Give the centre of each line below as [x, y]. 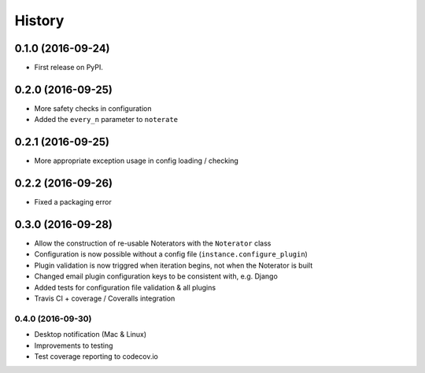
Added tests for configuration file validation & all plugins [125, 287]
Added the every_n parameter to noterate [106, 120]
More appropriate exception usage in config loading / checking [137, 161]
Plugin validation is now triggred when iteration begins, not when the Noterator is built [174, 265]
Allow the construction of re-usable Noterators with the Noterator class [153, 243]
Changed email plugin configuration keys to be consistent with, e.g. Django [156, 276]
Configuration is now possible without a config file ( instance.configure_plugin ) [171, 254]
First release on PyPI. [69, 68]
